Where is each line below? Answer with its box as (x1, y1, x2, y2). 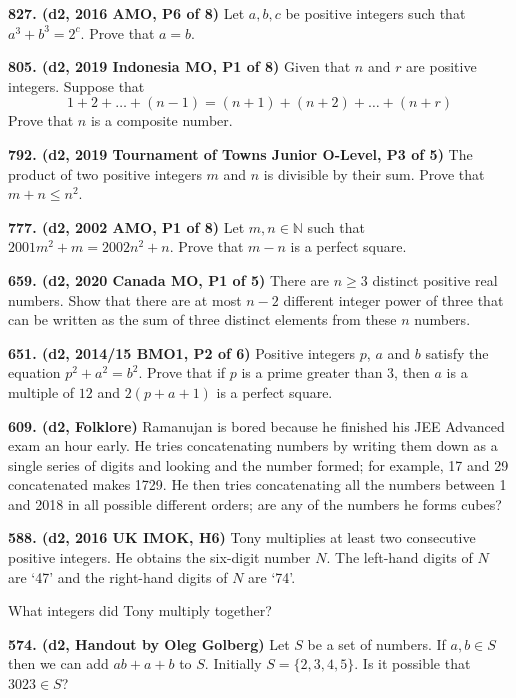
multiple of (8, 381, 75, 402)
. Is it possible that (354, 653, 471, 674)
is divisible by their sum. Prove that (263, 163, 485, 184)
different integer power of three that (283, 289, 504, 310)
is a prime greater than (241, 362, 383, 383)
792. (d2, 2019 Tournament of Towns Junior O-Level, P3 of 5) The (8, 143, 473, 164)
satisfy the (425, 342, 489, 363)
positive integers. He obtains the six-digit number (8, 547, 311, 568)
